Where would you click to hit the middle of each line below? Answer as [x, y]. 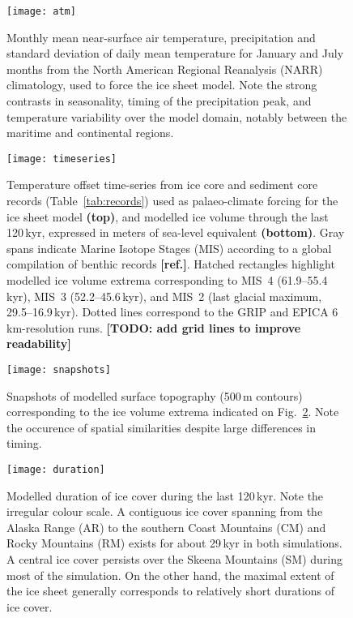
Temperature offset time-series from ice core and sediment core [162, 185]
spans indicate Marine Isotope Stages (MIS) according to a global [169, 248]
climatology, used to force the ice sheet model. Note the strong [162, 85]
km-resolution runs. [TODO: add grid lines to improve [154, 327]
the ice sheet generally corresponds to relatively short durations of [171, 591]
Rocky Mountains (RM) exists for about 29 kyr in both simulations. [174, 543]
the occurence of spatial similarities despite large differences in [162, 427]
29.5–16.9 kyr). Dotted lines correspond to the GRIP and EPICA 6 [172, 312]
